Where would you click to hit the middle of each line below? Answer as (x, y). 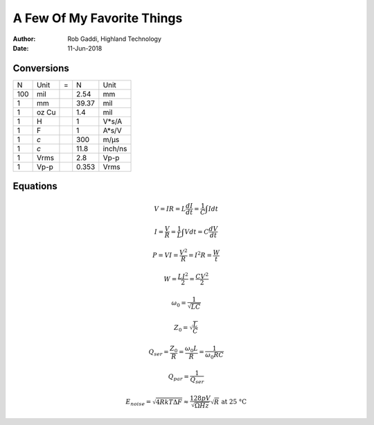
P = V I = (166, 255)
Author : (24, 39)
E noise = (139, 402)
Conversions (41, 68)
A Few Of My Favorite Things (98, 18)
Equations (35, 186)
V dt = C (197, 232)
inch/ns (115, 148)
